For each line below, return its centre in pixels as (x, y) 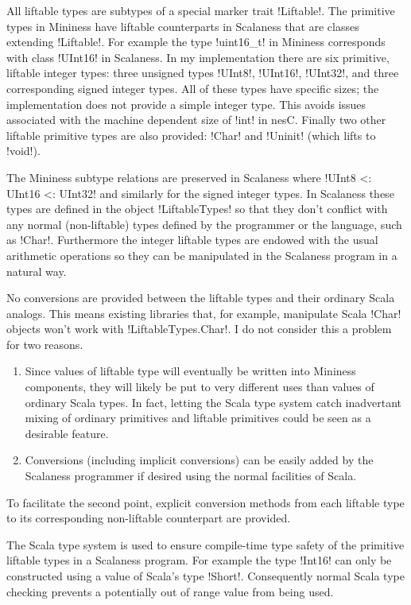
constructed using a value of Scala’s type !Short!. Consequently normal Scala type (205, 576)
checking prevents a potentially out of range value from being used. (170, 591)
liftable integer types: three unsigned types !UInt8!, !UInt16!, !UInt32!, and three (203, 73)
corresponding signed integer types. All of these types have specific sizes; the (193, 88)
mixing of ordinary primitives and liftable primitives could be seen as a (198, 418)
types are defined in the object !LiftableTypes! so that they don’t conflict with (197, 209)
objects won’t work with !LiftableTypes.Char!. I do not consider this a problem (199, 329)
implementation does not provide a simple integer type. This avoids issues (186, 104)
